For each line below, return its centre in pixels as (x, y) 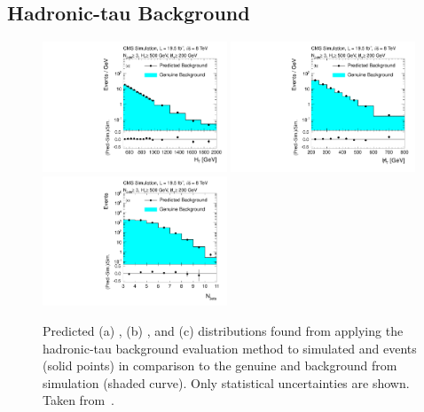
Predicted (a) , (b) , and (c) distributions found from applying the (223, 331)
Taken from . (79, 400)
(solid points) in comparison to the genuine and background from (220, 365)
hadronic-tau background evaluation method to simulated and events (230, 348)
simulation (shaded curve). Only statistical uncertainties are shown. (226, 382)
